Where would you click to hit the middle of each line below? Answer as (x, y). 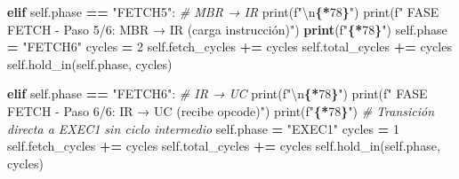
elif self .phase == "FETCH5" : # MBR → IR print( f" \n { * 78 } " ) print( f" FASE (223, 12)
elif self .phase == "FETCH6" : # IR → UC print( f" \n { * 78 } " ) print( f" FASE (217, 93)
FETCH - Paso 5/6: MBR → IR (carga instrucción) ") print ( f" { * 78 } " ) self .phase (227, 29)
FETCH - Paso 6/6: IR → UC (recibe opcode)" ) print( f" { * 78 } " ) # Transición (221, 110)
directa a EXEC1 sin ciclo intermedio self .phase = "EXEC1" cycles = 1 (203, 128)
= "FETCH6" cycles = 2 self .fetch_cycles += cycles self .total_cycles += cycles (229, 47)
